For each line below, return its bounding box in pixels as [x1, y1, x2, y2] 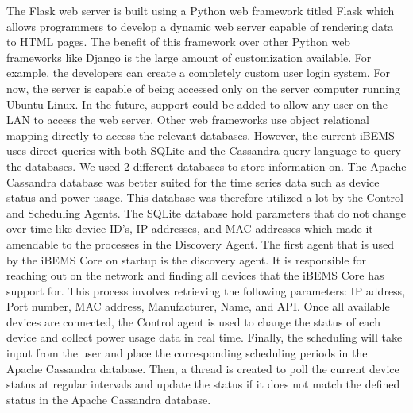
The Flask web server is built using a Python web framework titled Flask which [6, 2, 395, 18]
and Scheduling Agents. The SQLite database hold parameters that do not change [6, 204, 406, 221]
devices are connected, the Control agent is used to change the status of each [6, 313, 380, 330]
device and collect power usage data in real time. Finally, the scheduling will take [6, 329, 403, 345]
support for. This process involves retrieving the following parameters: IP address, [6, 282, 406, 299]
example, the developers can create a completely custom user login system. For [6, 64, 390, 81]
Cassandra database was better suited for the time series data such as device [6, 173, 380, 190]
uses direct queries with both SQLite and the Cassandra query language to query [6, 142, 402, 159]
